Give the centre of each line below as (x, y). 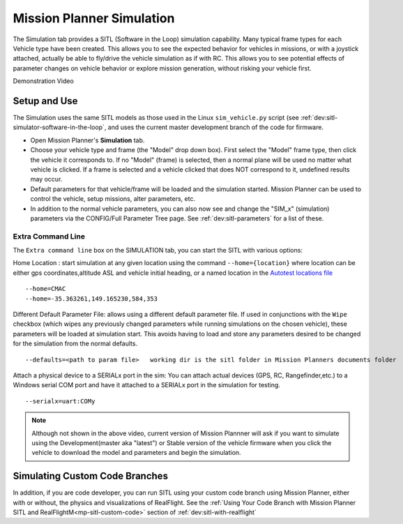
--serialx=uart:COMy (60, 401)
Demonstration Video (44, 81)
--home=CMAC (46, 289)
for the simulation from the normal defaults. (75, 344)
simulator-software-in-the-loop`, (60, 127)
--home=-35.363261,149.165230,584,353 (92, 299)
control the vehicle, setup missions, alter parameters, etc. (113, 199)
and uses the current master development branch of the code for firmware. (216, 127)
